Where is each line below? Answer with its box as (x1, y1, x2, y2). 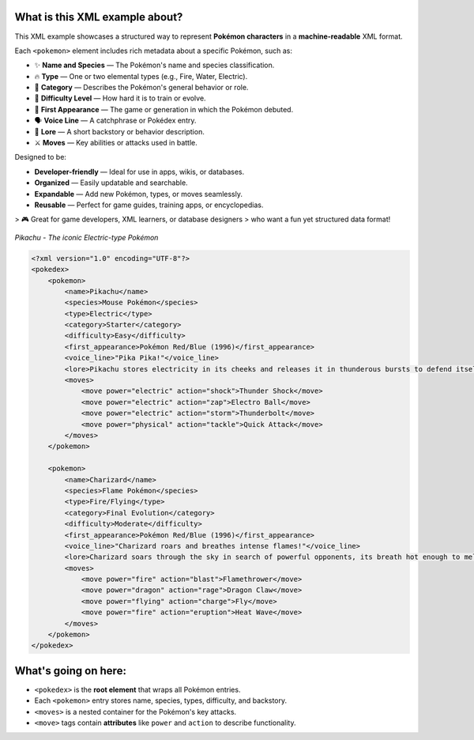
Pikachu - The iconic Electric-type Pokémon (14, 232, 159, 242)
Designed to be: (14, 153, 67, 162)
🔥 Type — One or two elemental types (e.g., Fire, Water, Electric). (34, 71, 248, 81)
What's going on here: (14, 664, 126, 678)
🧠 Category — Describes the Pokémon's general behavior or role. (34, 83, 249, 92)
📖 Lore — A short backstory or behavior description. (34, 126, 205, 136)
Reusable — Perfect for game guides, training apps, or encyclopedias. (34, 200, 264, 210)
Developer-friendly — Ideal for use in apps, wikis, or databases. (34, 167, 245, 176)
